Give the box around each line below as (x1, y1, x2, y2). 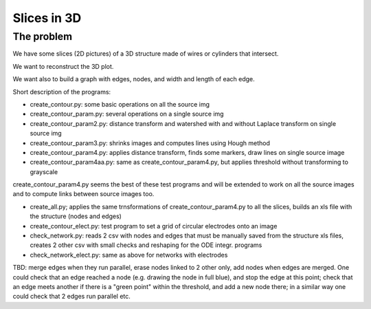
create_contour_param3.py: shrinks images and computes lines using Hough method (30, 138, 271, 147)
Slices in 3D (12, 10, 82, 25)
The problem (12, 30, 72, 43)
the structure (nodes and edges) (30, 212, 122, 220)
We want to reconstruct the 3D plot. (12, 62, 114, 70)
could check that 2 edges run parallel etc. (12, 292, 131, 301)
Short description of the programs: (12, 87, 111, 96)
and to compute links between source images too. (12, 190, 155, 198)
